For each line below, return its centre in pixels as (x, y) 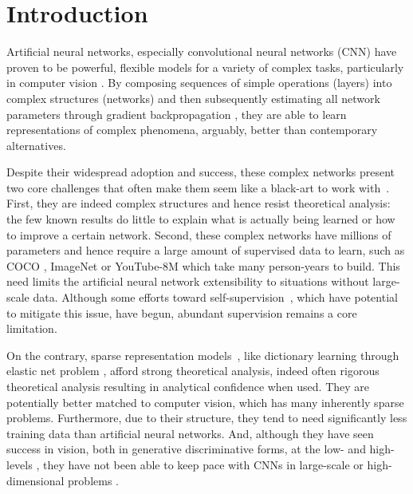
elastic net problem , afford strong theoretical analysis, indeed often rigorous (193, 371)
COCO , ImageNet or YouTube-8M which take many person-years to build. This (203, 265)
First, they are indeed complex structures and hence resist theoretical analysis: (199, 203)
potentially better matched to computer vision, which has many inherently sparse (205, 402)
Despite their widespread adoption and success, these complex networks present (201, 172)
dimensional (35, 480)
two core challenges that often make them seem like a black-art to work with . (198, 187)
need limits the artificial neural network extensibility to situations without (188, 281)
